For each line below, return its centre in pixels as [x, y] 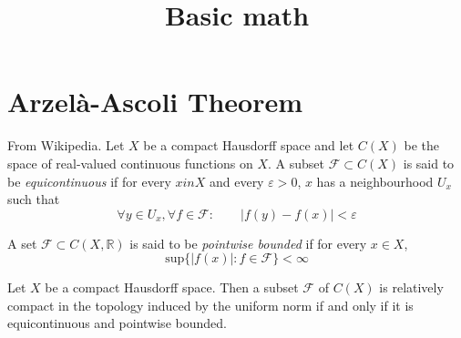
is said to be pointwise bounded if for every [248, 243]
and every [236, 181]
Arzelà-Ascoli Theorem [155, 102]
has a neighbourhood [375, 181]
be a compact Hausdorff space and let [249, 145]
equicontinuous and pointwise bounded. [117, 323]
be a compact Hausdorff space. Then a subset [172, 287]
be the [422, 145]
